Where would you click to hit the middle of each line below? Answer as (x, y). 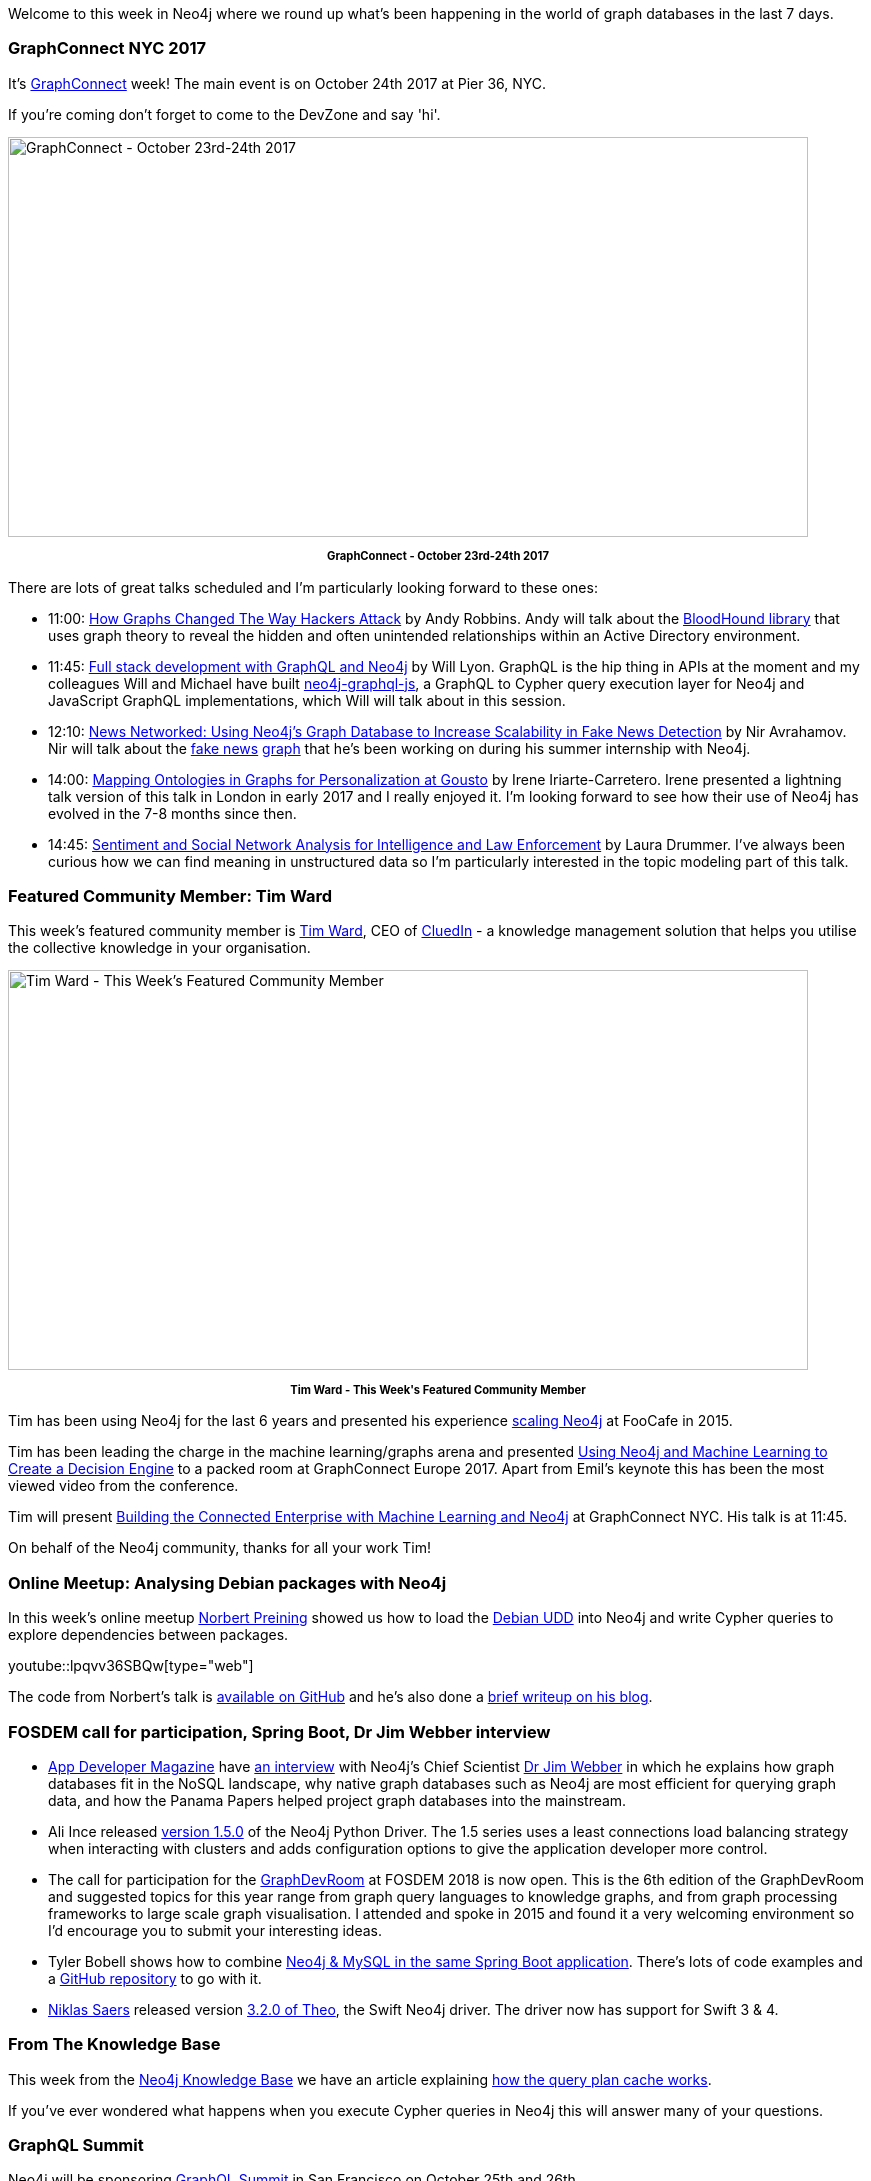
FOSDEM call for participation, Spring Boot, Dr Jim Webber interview (279, 1731)
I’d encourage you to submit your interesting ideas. (215, 1930)
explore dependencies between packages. (148, 1635)
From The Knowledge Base (114, 2044)
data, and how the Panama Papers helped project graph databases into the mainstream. (337, 1800)
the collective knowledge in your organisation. (159, 948)
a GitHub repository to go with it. (155, 1978)
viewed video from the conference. (123, 1486)
